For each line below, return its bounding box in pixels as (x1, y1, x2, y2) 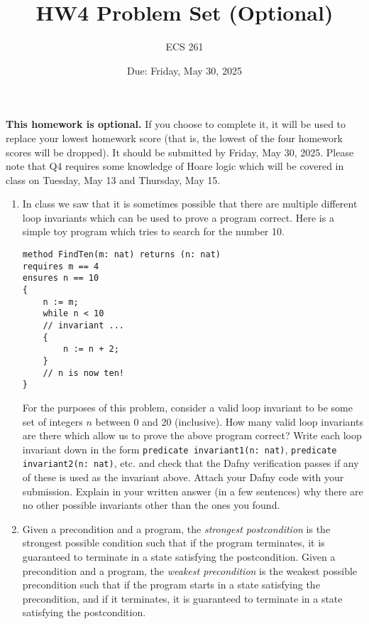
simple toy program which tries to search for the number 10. (22, 224, 285, 239)
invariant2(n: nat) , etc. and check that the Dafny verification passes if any (22, 456, 359, 470)
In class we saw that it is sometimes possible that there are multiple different (22, 196, 358, 211)
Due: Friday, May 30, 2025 (127, 63, 242, 77)
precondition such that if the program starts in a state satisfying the (22, 577, 320, 592)
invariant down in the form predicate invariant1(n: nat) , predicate (22, 441, 337, 456)
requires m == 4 (22, 261, 99, 271)
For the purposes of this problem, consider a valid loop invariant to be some (22, 399, 353, 414)
